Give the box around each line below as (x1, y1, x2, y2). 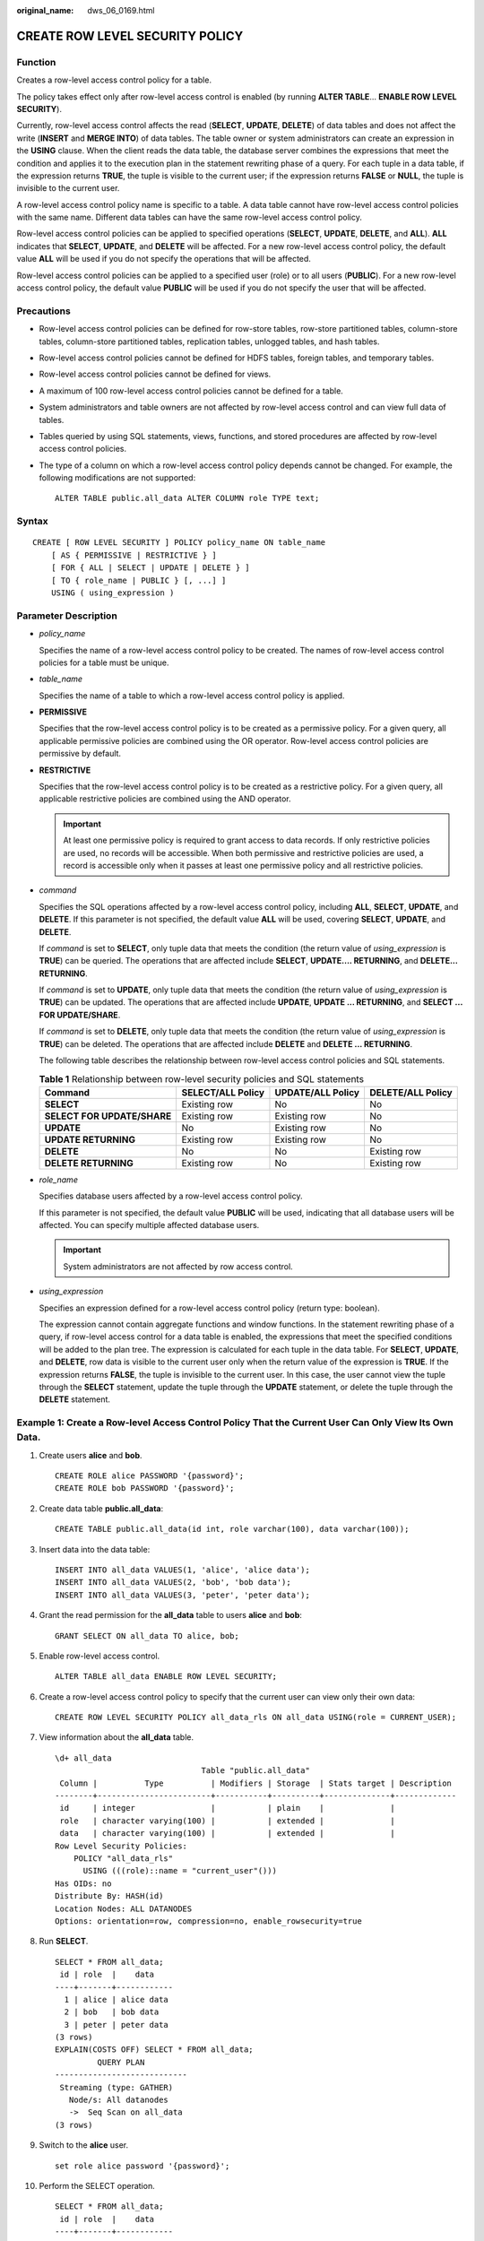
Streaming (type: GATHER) (59, 2082, 174, 2092)
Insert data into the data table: (39, 1544, 151, 1554)
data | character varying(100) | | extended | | (59, 1829, 395, 1839)
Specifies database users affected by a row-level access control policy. (39, 1190, 303, 1201)
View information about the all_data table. (39, 1732, 194, 1743)
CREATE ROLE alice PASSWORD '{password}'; (55, 1471, 245, 1481)
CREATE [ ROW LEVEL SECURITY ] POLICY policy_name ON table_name (32, 538, 326, 548)
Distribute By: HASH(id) (55, 1891, 164, 1901)
